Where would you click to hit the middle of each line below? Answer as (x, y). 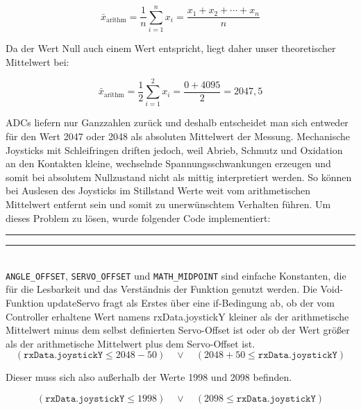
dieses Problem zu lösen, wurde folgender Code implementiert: (138, 217)
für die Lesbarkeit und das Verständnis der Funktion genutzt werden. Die (161, 289)
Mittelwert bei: (37, 61)
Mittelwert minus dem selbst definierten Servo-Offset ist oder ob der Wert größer (178, 330)
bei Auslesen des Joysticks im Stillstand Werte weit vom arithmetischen (158, 190)
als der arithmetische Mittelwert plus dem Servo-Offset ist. (131, 343)
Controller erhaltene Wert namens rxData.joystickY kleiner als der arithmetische (177, 316)
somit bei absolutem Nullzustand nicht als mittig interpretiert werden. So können (179, 177)
